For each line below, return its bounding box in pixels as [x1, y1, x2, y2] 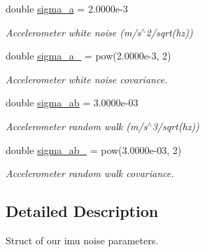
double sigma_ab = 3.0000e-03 [6, 95, 139, 110]
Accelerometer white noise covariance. [6, 71, 168, 86]
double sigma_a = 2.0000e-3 [6, 1, 128, 15]
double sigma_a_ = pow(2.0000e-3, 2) [6, 48, 171, 63]
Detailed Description [6, 200, 159, 222]
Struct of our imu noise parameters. [6, 232, 159, 247]
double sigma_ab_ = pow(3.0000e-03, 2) [6, 142, 182, 157]
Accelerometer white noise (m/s [6, 24, 141, 39]
